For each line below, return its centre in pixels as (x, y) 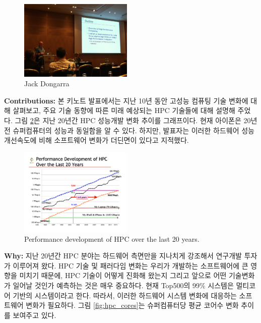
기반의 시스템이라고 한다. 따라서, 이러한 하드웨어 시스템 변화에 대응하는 (125, 295)
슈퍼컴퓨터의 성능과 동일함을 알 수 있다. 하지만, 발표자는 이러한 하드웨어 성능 (134, 130)
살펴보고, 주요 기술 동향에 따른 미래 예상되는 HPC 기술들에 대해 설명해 (124, 110)
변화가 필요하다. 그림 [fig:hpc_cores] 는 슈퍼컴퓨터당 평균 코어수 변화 (132, 305)
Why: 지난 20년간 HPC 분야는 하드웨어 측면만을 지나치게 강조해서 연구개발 (123, 256)
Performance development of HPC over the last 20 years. (112, 238)
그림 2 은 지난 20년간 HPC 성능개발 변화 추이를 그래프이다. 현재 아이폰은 (128, 120)
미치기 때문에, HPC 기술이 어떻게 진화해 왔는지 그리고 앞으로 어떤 (123, 275)
